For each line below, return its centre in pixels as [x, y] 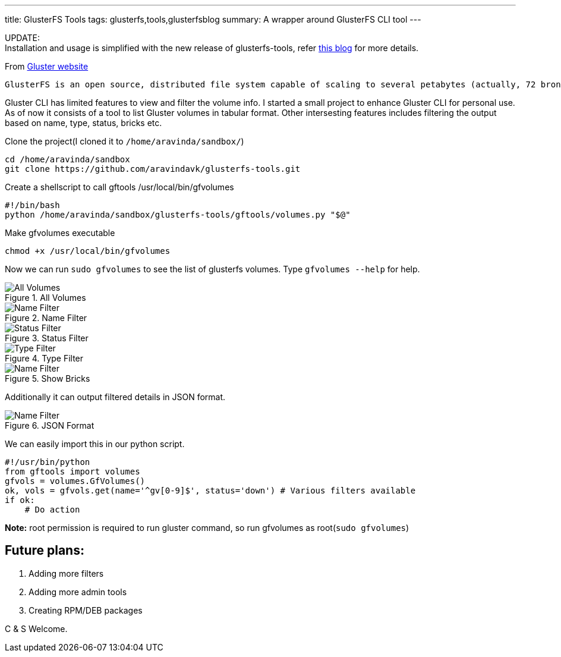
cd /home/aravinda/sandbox [67, 159]
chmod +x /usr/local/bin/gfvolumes [88, 251]
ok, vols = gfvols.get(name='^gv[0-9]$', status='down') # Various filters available [210, 491]
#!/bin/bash [32, 205]
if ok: [20, 500]
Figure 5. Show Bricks [48, 378]
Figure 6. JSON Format [50, 425]
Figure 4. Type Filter [44, 358]
